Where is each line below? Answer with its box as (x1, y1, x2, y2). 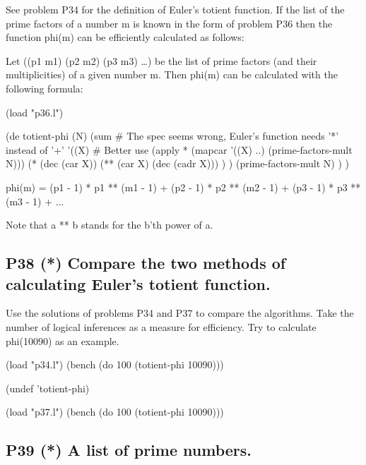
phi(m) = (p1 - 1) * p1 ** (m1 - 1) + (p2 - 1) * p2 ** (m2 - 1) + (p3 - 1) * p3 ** (6, 179, 361, 194)
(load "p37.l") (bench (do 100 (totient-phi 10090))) (6, 404, 224, 419)
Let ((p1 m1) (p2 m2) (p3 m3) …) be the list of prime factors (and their (6, 53, 317, 68)
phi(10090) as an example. (6, 333, 119, 348)
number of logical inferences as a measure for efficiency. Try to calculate (6, 319, 317, 334)
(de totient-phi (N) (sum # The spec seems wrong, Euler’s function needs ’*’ (6, 128, 339, 143)
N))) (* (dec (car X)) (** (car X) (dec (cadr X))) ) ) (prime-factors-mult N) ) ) (6, 156, 349, 171)
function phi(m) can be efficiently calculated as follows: (6, 30, 244, 44)
